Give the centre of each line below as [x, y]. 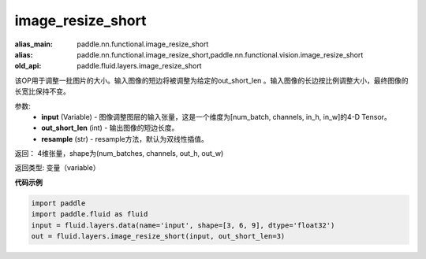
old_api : [28, 66]
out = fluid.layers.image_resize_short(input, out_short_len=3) [158, 236]
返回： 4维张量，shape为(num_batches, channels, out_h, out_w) [119, 154]
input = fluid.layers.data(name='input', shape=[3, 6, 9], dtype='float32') [183, 225]
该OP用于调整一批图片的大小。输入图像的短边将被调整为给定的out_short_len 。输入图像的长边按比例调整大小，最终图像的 [212, 80]
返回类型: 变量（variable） [57, 168]
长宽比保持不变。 [42, 91]
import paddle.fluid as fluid [90, 214]
